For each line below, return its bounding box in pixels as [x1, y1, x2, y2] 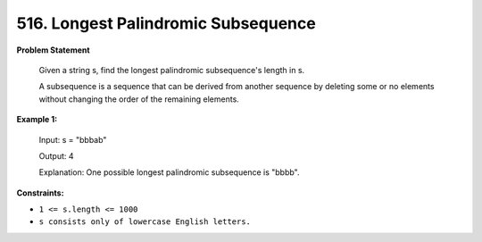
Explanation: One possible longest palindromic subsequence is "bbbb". [38, 167, 300, 178]
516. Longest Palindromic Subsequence [16, 13, 316, 33]
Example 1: [16, 114, 58, 125]
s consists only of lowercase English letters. [38, 217, 252, 227]
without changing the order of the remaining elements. [38, 94, 240, 104]
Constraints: [16, 188, 64, 198]
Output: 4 [38, 150, 75, 161]
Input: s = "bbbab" [38, 134, 107, 145]
